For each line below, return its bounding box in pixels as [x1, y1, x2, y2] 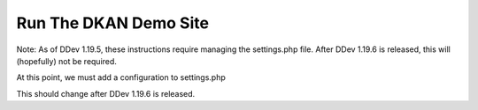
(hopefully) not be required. [16, 55, 117, 66]
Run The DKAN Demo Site [16, 13, 210, 33]
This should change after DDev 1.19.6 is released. [16, 88, 196, 99]
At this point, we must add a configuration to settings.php [16, 72, 226, 83]
